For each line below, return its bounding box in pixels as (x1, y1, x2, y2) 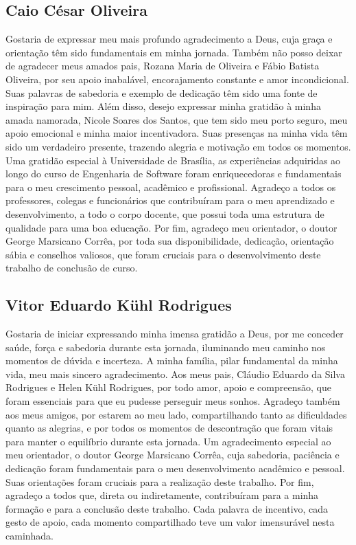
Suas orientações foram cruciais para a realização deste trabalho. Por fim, (5, 474, 314, 489)
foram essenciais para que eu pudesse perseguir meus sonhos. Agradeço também (5, 394, 340, 408)
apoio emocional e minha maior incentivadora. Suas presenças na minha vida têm (5, 126, 348, 140)
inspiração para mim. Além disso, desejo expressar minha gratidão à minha (5, 99, 321, 113)
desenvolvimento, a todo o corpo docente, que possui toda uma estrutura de (5, 206, 324, 221)
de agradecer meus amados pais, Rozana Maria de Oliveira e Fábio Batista (5, 58, 320, 73)
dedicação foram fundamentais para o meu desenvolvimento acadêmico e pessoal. (5, 461, 345, 476)
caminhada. (5, 529, 54, 542)
